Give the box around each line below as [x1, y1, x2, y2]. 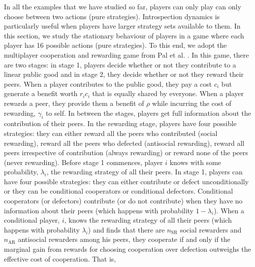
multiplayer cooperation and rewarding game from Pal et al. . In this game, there [4, 49, 249, 60]
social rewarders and [180, 224, 242, 234]
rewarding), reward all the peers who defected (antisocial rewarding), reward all [4, 137, 245, 148]
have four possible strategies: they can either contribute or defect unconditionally [4, 176, 249, 186]
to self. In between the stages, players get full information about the [46, 107, 251, 118]
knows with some [169, 157, 222, 167]
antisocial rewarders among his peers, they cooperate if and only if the [18, 234, 230, 244]
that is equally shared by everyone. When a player [92, 88, 244, 99]
